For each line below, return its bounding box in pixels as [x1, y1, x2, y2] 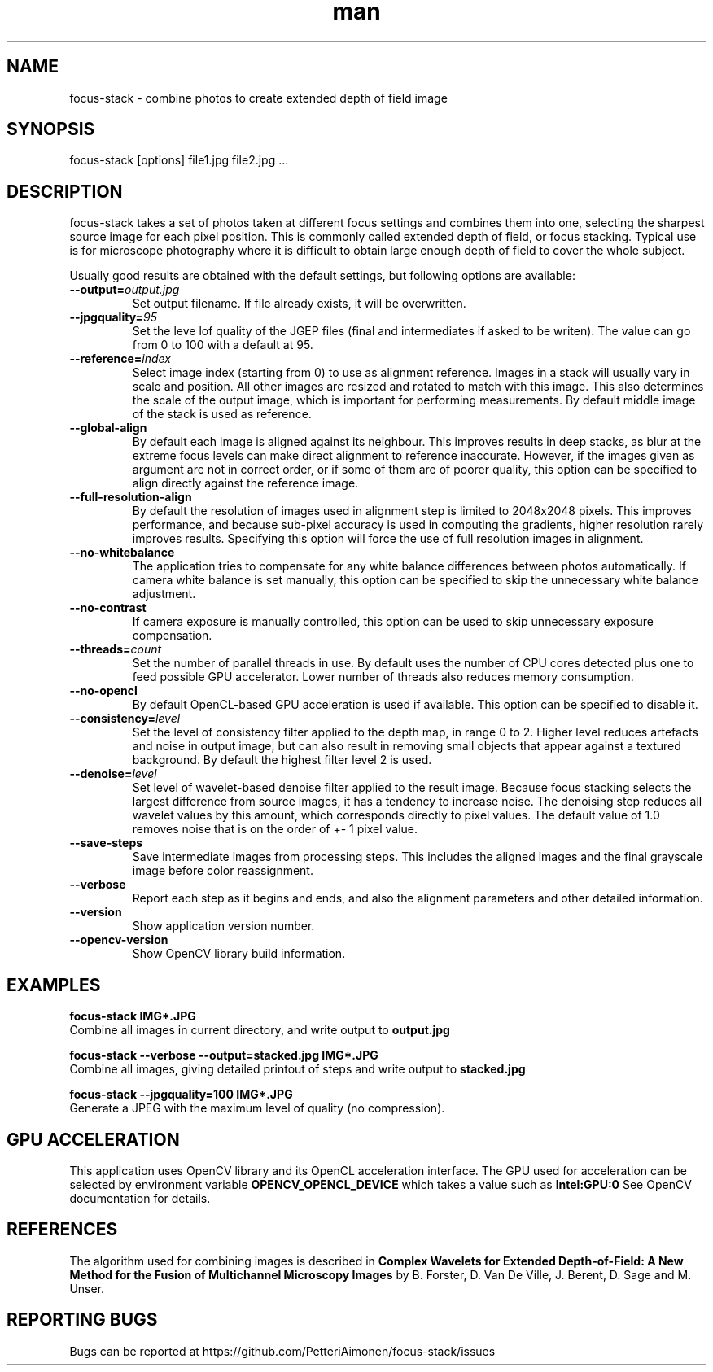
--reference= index [69, 352, 171, 366]
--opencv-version [69, 933, 168, 947]
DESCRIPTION [7, 181, 123, 202]
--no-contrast [69, 601, 147, 615]
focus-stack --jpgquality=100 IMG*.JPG [69, 1087, 293, 1102]
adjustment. [132, 587, 196, 601]
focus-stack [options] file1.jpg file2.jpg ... [69, 153, 289, 168]
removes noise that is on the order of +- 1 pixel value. [132, 822, 418, 837]
